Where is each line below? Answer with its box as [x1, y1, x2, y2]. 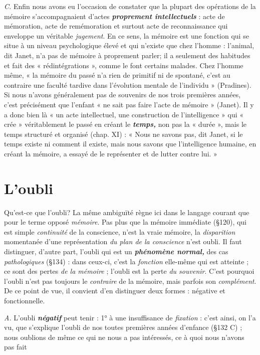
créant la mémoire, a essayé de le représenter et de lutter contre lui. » [4, 148, 217, 158]
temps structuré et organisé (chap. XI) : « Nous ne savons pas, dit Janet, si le [4, 128, 243, 139]
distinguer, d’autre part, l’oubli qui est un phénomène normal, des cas [4, 246, 228, 256]
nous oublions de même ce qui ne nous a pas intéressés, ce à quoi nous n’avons [4, 331, 244, 342]
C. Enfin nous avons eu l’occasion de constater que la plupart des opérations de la [4, 1, 256, 11]
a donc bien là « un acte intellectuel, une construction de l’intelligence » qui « [4, 109, 244, 119]
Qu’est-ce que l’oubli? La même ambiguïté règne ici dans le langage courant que [4, 207, 249, 217]
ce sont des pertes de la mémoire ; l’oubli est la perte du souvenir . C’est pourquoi [4, 266, 254, 276]
